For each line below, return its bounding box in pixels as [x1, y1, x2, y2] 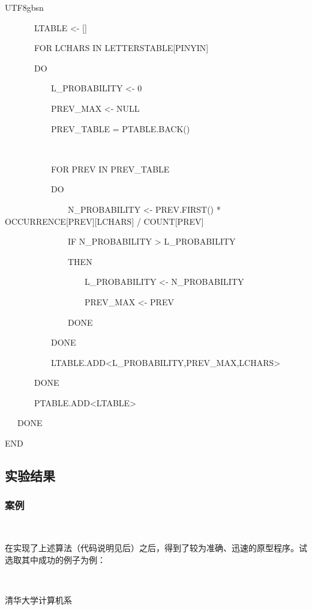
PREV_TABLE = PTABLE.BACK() [50, 122, 190, 135]
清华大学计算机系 [5, 594, 72, 606]
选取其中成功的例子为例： [5, 553, 106, 566]
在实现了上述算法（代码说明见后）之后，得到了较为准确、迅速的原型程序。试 [5, 541, 307, 554]
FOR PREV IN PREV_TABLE [50, 162, 170, 175]
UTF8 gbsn [5, 1, 44, 13]
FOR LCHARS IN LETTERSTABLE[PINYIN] [34, 41, 209, 54]
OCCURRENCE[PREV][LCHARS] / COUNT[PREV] [5, 215, 204, 227]
